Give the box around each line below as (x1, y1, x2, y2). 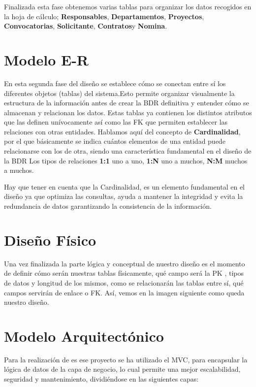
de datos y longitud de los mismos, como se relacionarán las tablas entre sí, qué (4, 277, 244, 288)
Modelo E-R (4, 49, 89, 69)
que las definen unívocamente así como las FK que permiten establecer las (4, 117, 228, 127)
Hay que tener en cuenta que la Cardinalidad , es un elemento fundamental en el (4, 181, 245, 192)
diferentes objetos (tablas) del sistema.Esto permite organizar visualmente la (4, 88, 235, 98)
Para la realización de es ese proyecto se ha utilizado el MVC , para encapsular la (4, 354, 248, 364)
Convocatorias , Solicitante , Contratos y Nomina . (4, 21, 167, 31)
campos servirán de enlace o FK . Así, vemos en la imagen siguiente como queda (4, 287, 245, 297)
